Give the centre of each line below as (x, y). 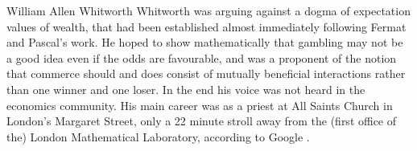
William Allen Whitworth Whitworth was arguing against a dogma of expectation (208, 10)
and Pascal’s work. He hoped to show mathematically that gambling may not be (205, 42)
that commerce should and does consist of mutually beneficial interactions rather (206, 73)
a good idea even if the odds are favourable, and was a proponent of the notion (202, 57)
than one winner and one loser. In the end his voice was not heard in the (186, 89)
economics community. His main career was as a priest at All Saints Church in (200, 105)
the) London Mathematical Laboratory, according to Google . (158, 136)
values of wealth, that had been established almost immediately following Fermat (206, 26)
